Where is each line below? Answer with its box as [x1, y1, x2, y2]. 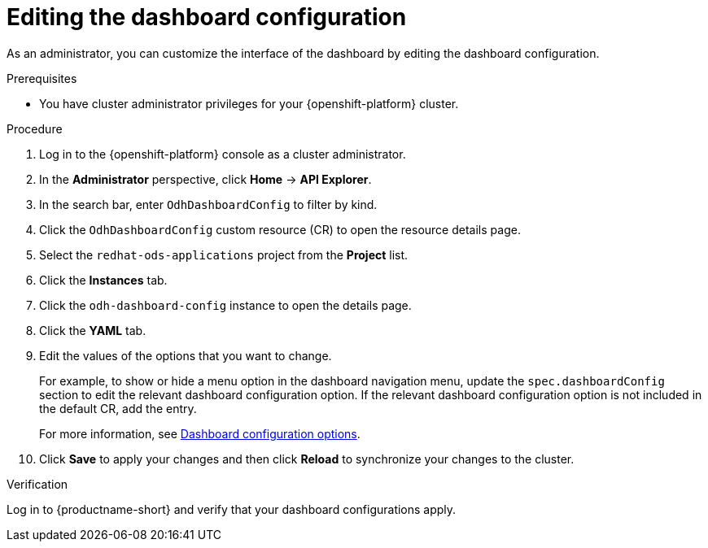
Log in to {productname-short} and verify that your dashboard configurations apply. [7, 502, 457, 516]
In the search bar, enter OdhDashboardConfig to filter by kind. [39, 197, 378, 211]
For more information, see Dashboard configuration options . [39, 426, 361, 441]
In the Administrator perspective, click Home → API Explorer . [39, 172, 372, 186]
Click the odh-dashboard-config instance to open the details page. [39, 298, 412, 312]
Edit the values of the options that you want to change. [39, 348, 332, 363]
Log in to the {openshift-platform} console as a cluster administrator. [39, 146, 406, 161]
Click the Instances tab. [39, 272, 168, 287]
